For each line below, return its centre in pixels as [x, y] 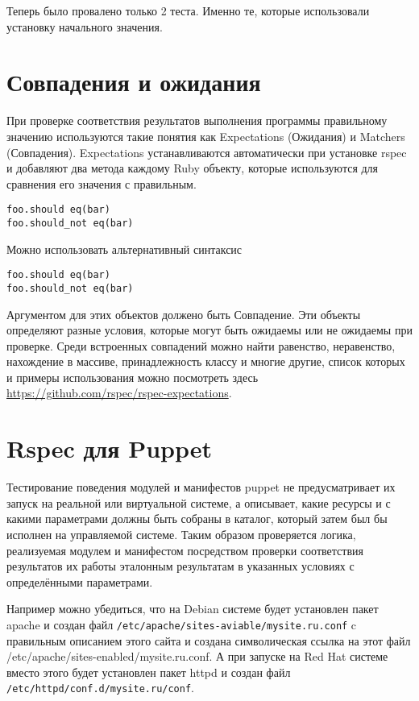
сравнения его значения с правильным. [102, 183]
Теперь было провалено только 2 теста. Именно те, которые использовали [188, 10]
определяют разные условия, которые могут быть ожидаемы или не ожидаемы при [209, 330]
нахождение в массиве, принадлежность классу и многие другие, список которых [206, 361]
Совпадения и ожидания [134, 82]
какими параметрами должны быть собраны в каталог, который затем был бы [197, 518]
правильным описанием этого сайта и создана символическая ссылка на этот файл [209, 640]
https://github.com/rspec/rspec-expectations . [119, 393]
